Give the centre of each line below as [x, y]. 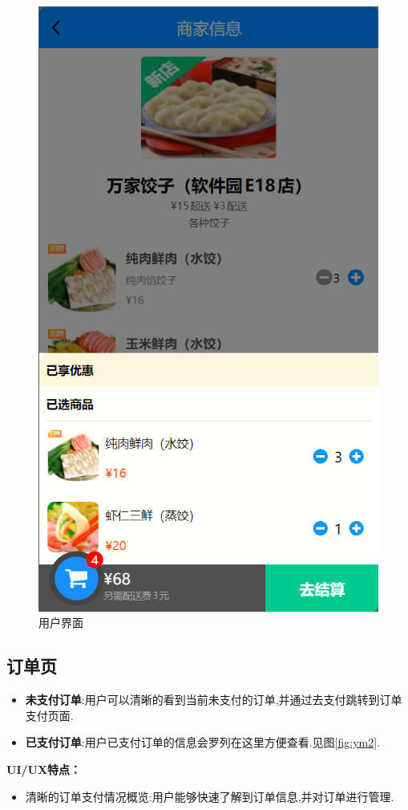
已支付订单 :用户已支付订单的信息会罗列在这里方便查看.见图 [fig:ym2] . [203, 742]
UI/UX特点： [44, 769]
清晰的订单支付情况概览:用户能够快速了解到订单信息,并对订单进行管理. [210, 796]
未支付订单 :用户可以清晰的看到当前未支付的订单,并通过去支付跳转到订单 [214, 700]
